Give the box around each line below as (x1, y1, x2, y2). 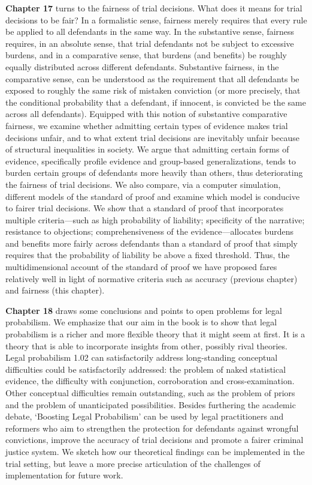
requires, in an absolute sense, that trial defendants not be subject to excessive (5, 37, 294, 49)
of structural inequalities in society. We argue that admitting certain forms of (5, 143, 289, 155)
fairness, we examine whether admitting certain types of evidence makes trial (5, 119, 288, 131)
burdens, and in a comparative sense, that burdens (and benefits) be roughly (5, 49, 287, 61)
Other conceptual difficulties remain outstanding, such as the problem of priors (5, 387, 295, 399)
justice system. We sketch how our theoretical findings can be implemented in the (5, 445, 305, 457)
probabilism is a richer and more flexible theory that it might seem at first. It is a (5, 328, 305, 340)
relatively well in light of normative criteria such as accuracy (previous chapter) (5, 272, 298, 285)
